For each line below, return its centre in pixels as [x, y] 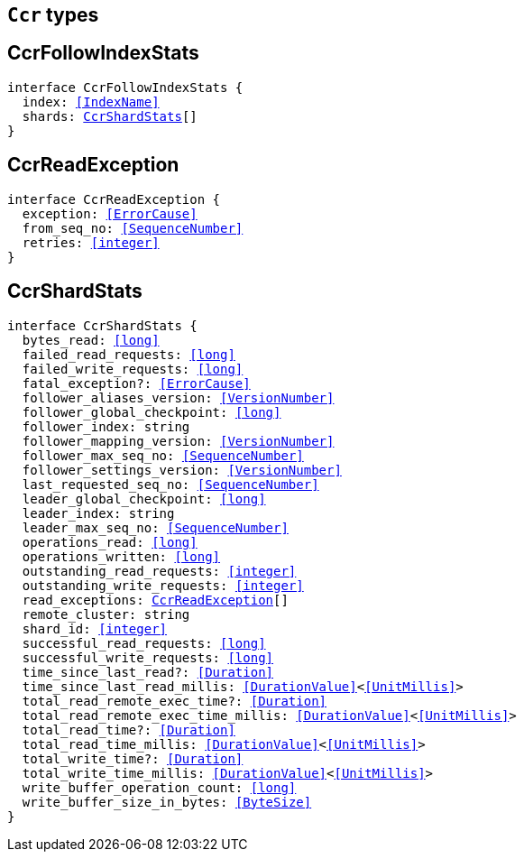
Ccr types [53, 15]
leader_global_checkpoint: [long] [144, 499]
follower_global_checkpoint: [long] [152, 412]
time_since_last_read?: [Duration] [148, 672]
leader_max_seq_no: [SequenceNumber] [155, 527]
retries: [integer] [91, 242]
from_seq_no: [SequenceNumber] [133, 228]
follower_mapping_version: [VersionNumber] [178, 441]
